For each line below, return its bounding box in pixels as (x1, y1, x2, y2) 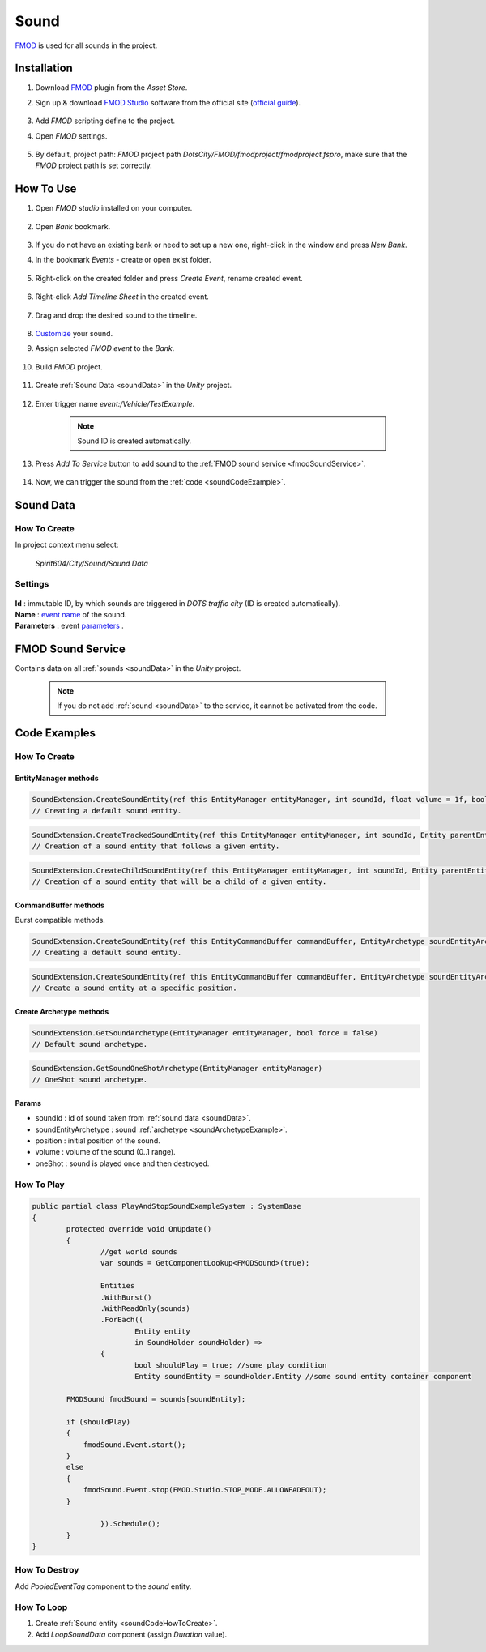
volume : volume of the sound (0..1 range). (35, 1147, 176, 1157)
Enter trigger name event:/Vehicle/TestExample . (35, 399, 195, 408)
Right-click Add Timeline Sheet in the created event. (35, 292, 210, 301)
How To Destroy (15, 1564, 79, 1576)
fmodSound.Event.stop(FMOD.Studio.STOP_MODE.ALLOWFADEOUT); (83, 1485, 327, 1495)
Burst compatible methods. (15, 916, 105, 925)
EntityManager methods (15, 773, 99, 783)
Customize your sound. (35, 329, 113, 339)
